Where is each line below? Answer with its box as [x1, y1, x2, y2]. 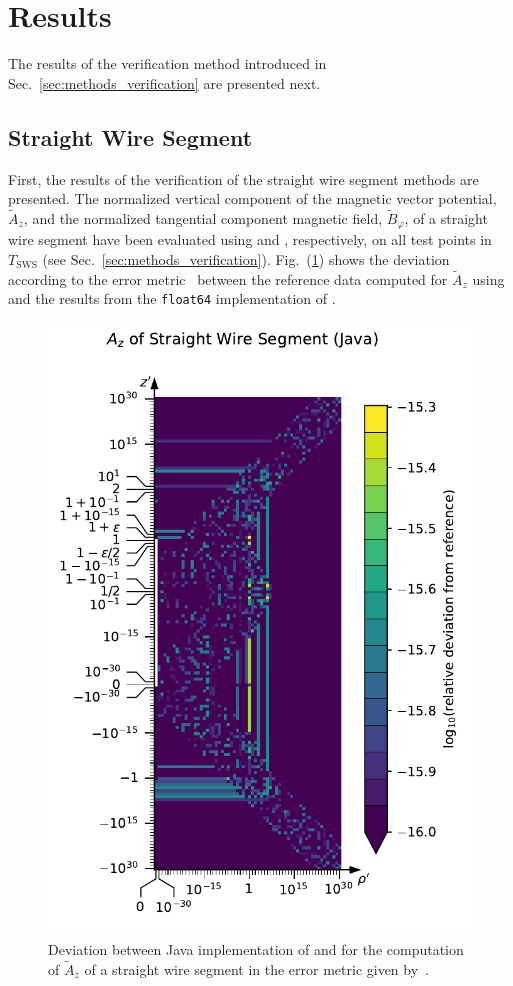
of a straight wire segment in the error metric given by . [84, 958, 429, 979]
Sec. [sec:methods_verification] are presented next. [8, 72, 321, 93]
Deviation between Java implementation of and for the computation [48, 939, 464, 960]
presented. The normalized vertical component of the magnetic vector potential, [8, 188, 497, 209]
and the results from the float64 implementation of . [8, 288, 336, 309]
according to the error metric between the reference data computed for [8, 268, 448, 289]
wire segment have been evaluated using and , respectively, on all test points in [8, 229, 492, 250]
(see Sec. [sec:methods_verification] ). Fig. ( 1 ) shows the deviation [42, 248, 450, 269]
